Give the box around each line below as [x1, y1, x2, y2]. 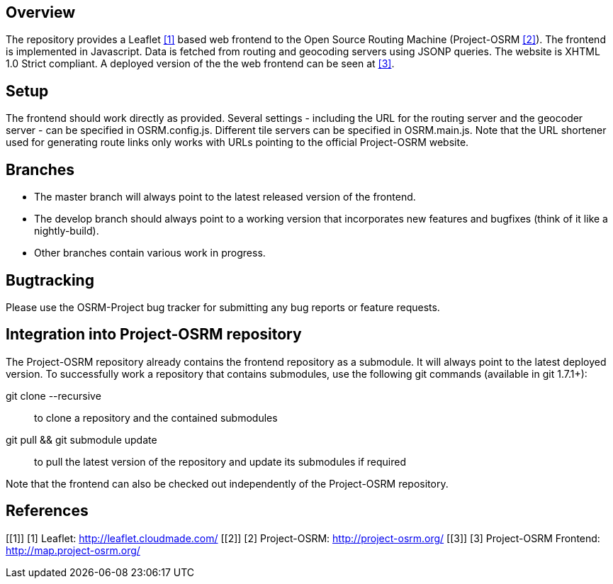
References [6, 502, 89, 520]
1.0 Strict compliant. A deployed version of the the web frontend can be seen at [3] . [6, 57, 395, 70]
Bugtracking [6, 271, 94, 289]
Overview [6, 4, 76, 21]
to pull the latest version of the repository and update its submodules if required [34, 455, 407, 468]
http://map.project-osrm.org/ [6, 544, 140, 556]
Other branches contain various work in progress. [34, 247, 266, 259]
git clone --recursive [6, 389, 101, 402]
